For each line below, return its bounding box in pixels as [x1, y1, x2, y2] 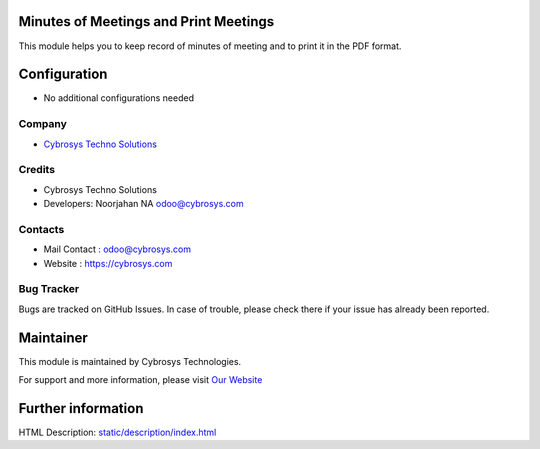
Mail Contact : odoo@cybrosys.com [43, 243, 192, 255]
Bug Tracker [18, 282, 80, 296]
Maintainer [18, 329, 89, 346]
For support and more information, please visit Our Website [18, 374, 263, 386]
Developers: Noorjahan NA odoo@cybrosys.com [43, 198, 244, 210]
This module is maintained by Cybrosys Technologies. [18, 355, 242, 367]
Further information [18, 400, 144, 417]
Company [18, 117, 67, 131]
